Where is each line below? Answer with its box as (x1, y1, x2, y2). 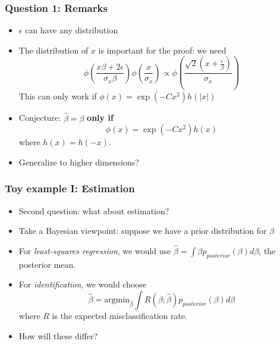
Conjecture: (18, 111, 61, 124)
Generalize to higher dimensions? (18, 155, 139, 168)
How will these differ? (18, 329, 98, 342)
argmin (104, 295, 130, 304)
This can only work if (18, 90, 97, 102)
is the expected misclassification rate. (52, 309, 188, 321)
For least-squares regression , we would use (18, 244, 171, 257)
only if (87, 111, 114, 124)
